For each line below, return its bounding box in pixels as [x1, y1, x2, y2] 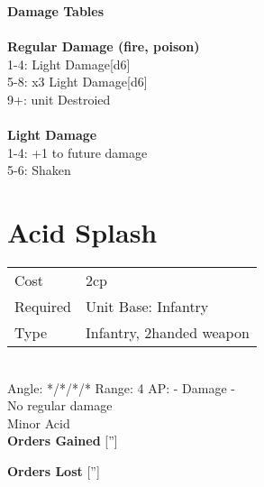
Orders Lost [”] [7, 462, 100, 481]
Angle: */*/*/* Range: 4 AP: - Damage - [7, 378, 235, 397]
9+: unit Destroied [7, 89, 111, 108]
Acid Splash [7, 214, 158, 251]
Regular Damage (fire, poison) [7, 37, 200, 56]
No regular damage [7, 396, 113, 415]
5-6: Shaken [7, 161, 71, 179]
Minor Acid [7, 413, 70, 432]
